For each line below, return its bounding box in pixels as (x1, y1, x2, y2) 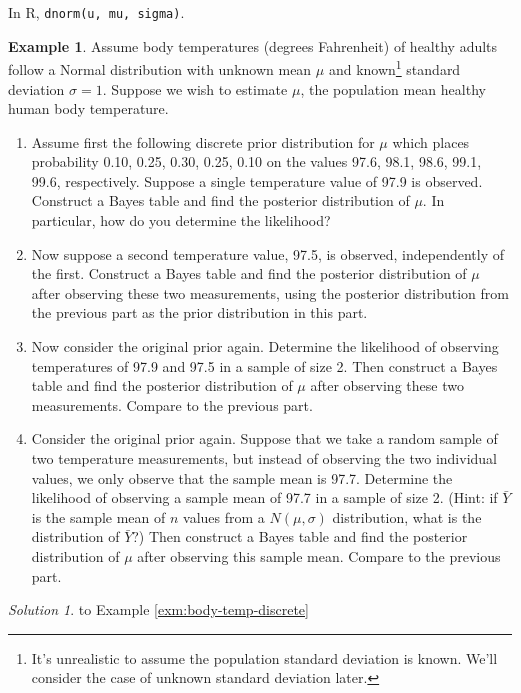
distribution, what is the (332, 506, 482, 527)
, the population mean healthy (300, 78, 486, 99)
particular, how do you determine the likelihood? (31, 210, 331, 231)
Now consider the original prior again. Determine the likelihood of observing (31, 336, 499, 357)
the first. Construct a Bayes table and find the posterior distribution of (31, 263, 467, 284)
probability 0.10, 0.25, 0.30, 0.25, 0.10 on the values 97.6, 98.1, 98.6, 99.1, (31, 151, 482, 172)
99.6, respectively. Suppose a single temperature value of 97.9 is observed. (31, 170, 483, 191)
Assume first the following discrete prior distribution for (31, 131, 375, 152)
